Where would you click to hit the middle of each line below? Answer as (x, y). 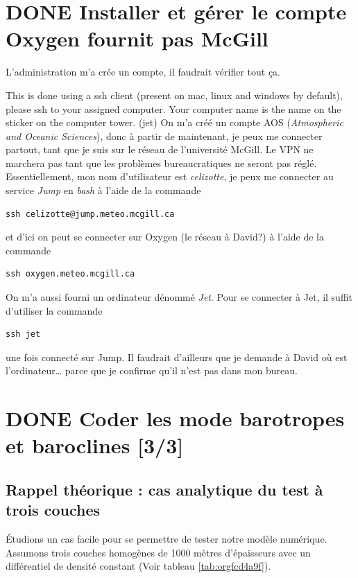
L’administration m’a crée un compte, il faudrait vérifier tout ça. (143, 72)
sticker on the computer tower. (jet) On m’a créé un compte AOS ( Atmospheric (174, 122)
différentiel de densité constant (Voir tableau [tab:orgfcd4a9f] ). (138, 566)
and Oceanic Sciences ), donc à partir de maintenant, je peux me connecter (164, 135)
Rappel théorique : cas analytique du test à (164, 489)
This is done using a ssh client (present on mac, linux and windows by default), (174, 95)
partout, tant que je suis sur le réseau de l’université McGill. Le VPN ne (160, 149)
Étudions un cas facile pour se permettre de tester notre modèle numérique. (167, 539)
